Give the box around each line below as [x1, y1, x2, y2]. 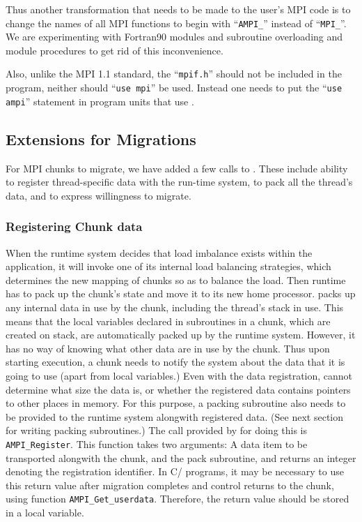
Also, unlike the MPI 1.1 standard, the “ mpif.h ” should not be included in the [6, 66, 342, 81]
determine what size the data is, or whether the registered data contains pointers [6, 382, 351, 396]
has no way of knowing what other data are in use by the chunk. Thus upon [6, 341, 330, 355]
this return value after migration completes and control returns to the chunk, [6, 477, 334, 492]
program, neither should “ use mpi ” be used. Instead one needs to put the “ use [6, 80, 343, 95]
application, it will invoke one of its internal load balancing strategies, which [6, 259, 331, 274]
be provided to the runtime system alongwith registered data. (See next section [6, 409, 344, 424]
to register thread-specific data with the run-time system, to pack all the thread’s [6, 174, 353, 189]
